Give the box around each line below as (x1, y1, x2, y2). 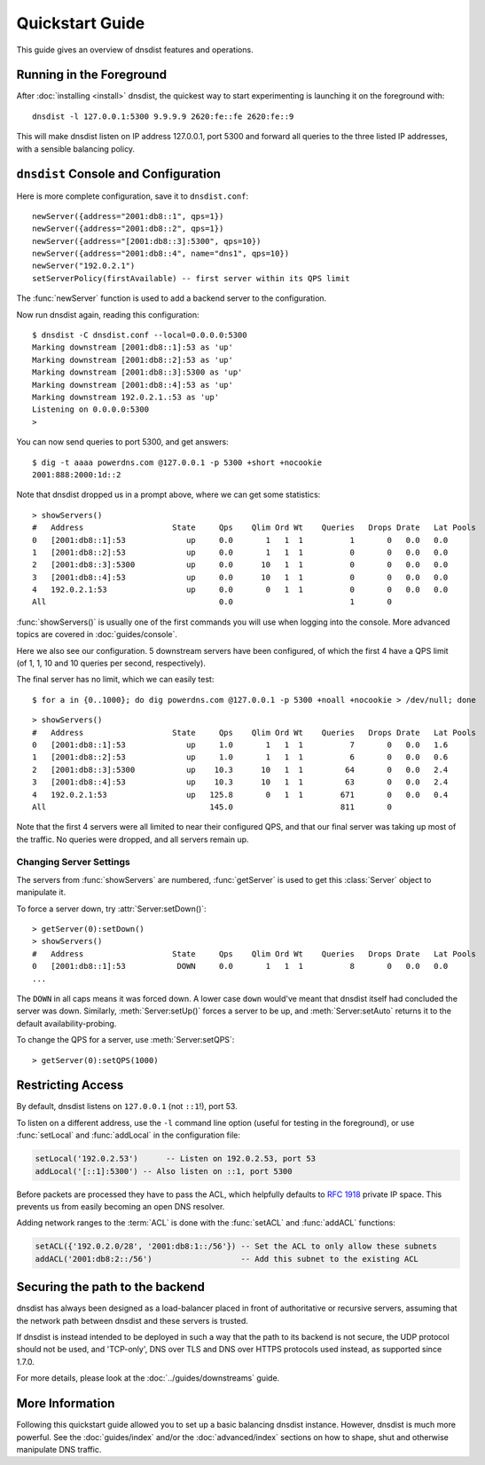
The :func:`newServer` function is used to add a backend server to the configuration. (16, 293, 327, 303)
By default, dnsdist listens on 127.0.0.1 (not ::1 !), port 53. (16, 1101, 239, 1112)
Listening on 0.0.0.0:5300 (32, 405, 150, 414)
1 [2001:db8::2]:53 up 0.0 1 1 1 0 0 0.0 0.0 (32, 547, 449, 557)
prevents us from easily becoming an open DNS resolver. (16, 1201, 225, 1211)
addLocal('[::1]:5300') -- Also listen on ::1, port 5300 (35, 1166, 293, 1176)
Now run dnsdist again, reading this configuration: (16, 309, 199, 319)
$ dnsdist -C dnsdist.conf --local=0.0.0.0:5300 (32, 330, 247, 341)
